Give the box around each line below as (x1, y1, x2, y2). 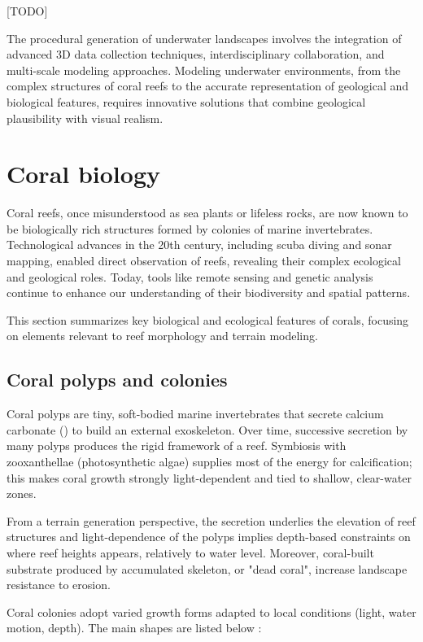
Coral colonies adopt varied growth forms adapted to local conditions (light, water (7, 603, 416, 620)
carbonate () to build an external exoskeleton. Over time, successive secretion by (7, 421, 408, 438)
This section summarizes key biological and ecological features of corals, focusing (7, 311, 409, 328)
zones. (7, 485, 37, 502)
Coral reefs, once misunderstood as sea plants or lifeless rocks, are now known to (7, 204, 408, 221)
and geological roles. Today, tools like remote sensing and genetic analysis (7, 268, 373, 285)
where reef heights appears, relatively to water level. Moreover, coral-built (7, 544, 374, 561)
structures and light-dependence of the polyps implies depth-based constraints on (7, 528, 411, 545)
